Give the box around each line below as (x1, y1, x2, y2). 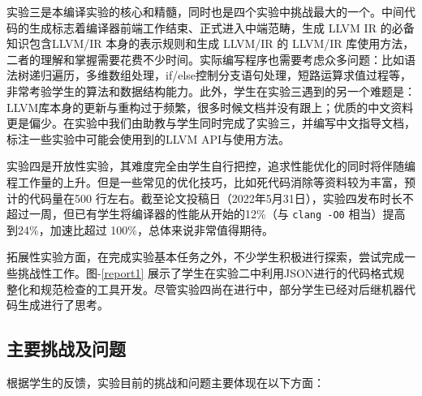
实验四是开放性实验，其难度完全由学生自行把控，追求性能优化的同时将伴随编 (6, 157, 416, 174)
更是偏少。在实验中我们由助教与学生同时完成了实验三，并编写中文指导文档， (6, 114, 416, 131)
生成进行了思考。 (17, 296, 109, 313)
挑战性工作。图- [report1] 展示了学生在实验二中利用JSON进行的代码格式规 (17, 264, 405, 281)
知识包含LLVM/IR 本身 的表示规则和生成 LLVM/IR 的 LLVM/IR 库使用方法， (6, 35, 415, 52)
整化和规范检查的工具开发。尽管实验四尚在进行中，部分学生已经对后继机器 (6, 280, 404, 297)
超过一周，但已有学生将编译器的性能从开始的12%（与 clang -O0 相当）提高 (6, 205, 406, 222)
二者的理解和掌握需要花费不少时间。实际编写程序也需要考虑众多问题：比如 (6, 50, 404, 67)
